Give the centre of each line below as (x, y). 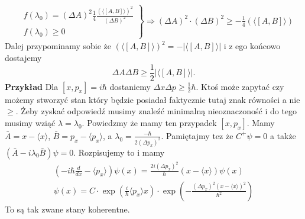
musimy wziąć (30, 122)
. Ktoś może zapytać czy (240, 86)
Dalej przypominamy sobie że (58, 46)
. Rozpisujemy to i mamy (119, 152)
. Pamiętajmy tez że (197, 135)
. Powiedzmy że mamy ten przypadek (149, 122)
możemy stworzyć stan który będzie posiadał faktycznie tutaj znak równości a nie (152, 99)
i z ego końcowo (252, 46)
